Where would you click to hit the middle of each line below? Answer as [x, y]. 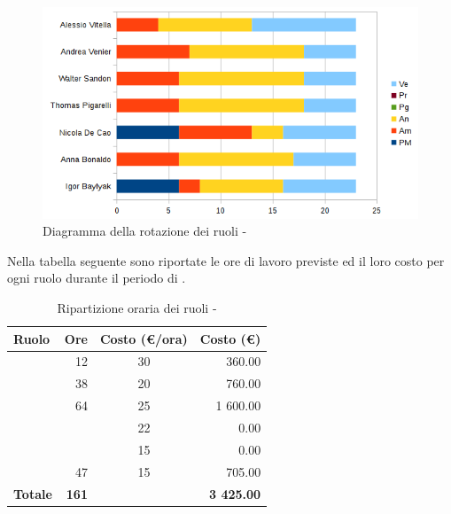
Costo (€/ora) [144, 338]
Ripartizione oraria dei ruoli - [137, 308]
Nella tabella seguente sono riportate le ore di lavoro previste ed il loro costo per [226, 260]
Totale [33, 493]
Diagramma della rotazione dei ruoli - [145, 231]
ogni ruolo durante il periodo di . [97, 278]
